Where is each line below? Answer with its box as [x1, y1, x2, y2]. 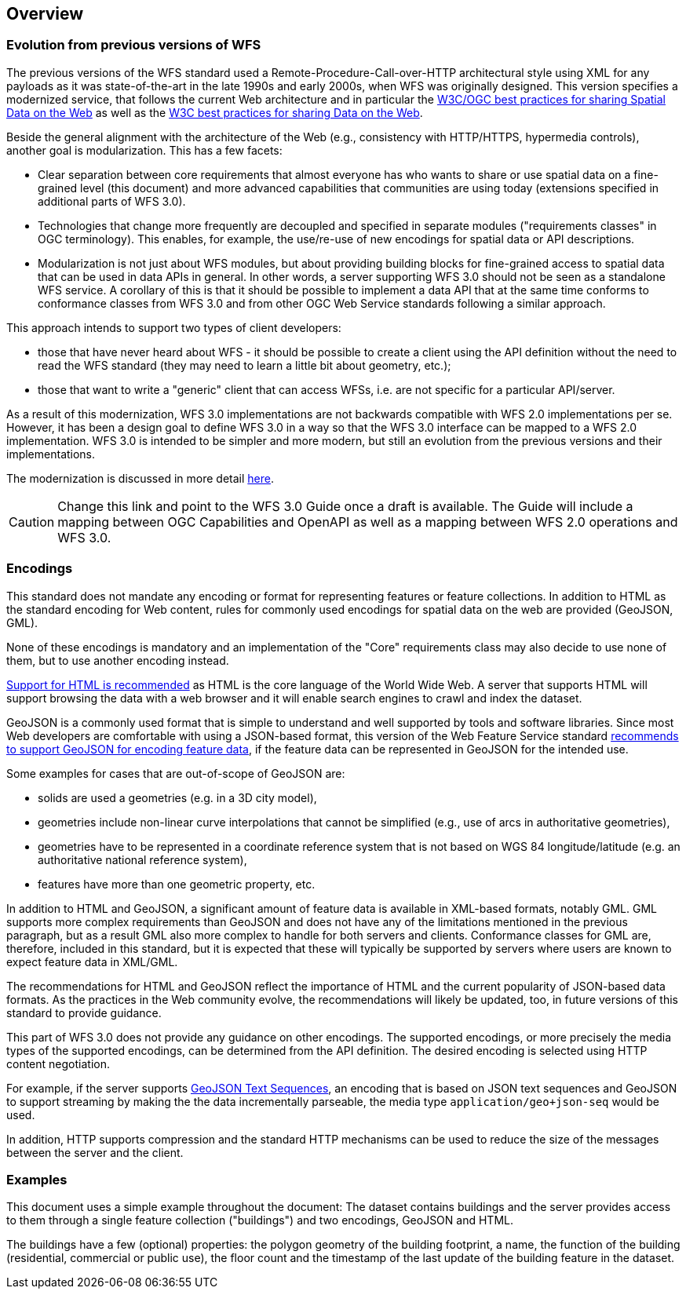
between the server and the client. [6, 1145, 184, 1159]
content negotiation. [6, 1056, 110, 1071]
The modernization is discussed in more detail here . [6, 471, 274, 485]
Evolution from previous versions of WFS [6, 37, 261, 53]
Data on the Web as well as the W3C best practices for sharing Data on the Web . [6, 105, 423, 119]
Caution [9, 513, 55, 530]
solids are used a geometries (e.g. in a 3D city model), [38, 790, 317, 804]
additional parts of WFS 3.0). [38, 194, 186, 208]
